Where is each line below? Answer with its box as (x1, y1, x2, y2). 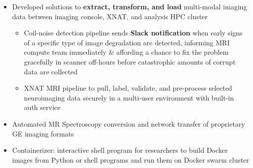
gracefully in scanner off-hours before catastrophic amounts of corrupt (24, 56, 236, 67)
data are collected (24, 66, 78, 76)
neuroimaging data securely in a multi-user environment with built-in (24, 92, 234, 102)
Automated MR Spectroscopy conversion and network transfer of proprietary (12, 118, 245, 129)
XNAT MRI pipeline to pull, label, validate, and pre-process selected (24, 83, 232, 93)
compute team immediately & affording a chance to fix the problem (24, 47, 229, 57)
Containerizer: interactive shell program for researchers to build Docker (12, 145, 228, 155)
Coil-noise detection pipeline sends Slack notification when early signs (24, 28, 243, 38)
